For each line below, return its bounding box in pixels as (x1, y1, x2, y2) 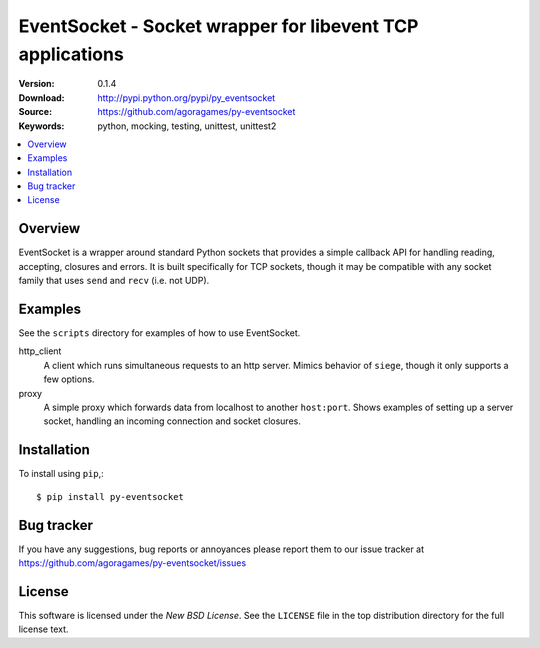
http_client (18, 345, 62, 357)
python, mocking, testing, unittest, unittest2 (97, 120, 277, 132)
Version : (18, 78, 55, 90)
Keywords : (18, 120, 65, 132)
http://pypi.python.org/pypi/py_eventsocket (97, 91, 276, 104)
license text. (18, 623, 69, 635)
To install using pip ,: (18, 468, 104, 480)
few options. (43, 373, 95, 385)
